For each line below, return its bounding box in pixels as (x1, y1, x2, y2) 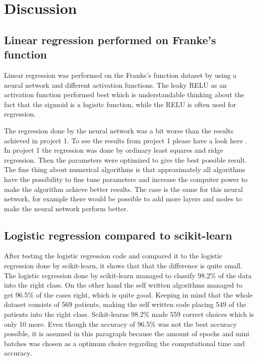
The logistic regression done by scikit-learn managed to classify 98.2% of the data (4, 270, 252, 280)
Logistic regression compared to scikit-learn (4, 227, 232, 242)
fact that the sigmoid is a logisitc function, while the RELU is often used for (4, 99, 237, 109)
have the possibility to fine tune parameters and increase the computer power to (4, 174, 248, 184)
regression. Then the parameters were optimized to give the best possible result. (4, 154, 247, 165)
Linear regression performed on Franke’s (4, 32, 216, 47)
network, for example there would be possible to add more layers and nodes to (4, 193, 242, 204)
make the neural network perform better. (4, 203, 129, 213)
